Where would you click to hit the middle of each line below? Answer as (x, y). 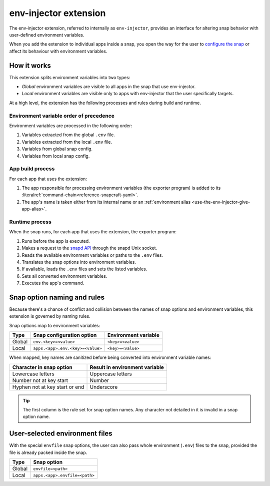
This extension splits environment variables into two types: (70, 77)
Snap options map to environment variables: (55, 325)
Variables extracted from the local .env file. (67, 142)
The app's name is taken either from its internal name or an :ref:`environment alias (106, 202)
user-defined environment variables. (47, 35)
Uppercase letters (111, 374)
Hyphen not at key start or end (48, 387)
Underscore (104, 387)
